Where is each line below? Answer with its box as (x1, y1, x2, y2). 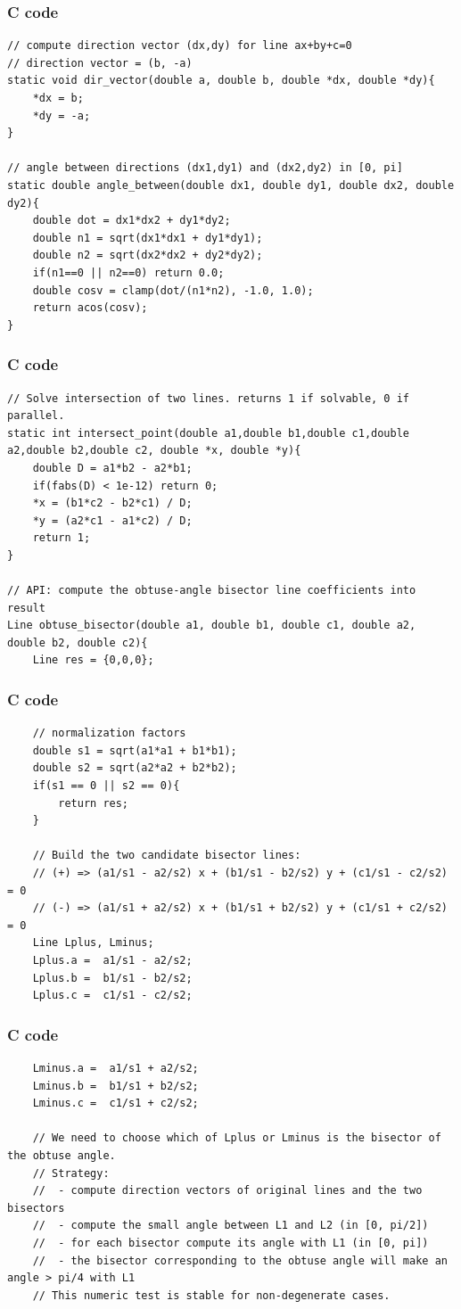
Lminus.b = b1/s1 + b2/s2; (32, 1079, 199, 1092)
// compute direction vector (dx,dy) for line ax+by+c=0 (7, 39, 352, 53)
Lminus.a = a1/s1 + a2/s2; (32, 1061, 199, 1074)
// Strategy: (32, 1166, 110, 1180)
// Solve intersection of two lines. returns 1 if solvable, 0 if (7, 391, 410, 405)
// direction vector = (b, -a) (7, 56, 193, 70)
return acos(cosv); (32, 301, 148, 315)
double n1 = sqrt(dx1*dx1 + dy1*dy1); (32, 231, 263, 244)
